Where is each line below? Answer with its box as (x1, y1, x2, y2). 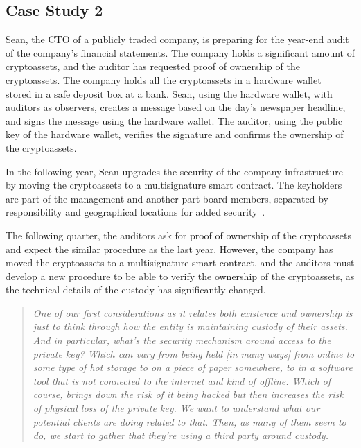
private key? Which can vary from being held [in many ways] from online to (33, 346, 355, 361)
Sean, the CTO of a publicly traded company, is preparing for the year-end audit (6, 32, 349, 46)
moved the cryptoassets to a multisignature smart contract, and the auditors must (6, 255, 355, 270)
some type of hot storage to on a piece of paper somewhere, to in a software (33, 360, 353, 374)
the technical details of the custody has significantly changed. (6, 282, 266, 297)
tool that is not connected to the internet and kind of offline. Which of (33, 373, 331, 388)
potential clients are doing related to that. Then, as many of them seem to (33, 414, 346, 429)
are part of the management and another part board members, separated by (6, 191, 328, 205)
